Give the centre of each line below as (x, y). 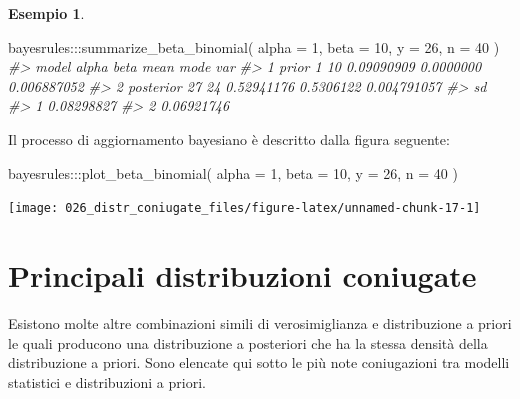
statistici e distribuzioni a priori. (107, 381)
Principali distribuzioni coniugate (242, 275)
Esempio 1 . (46, 13)
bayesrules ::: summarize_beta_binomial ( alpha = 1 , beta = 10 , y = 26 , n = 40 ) (254, 46)
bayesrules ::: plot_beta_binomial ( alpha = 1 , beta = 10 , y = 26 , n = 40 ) (233, 172)
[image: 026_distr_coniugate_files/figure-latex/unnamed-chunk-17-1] (244, 208)
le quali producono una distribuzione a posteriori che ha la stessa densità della (248, 342)
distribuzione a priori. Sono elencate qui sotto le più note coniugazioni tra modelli (259, 362)
